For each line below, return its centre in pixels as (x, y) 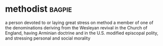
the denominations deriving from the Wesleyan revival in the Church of (76, 27)
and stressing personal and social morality (48, 38)
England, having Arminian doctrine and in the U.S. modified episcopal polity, (82, 33)
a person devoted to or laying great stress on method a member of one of (79, 23)
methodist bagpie (39, 9)
